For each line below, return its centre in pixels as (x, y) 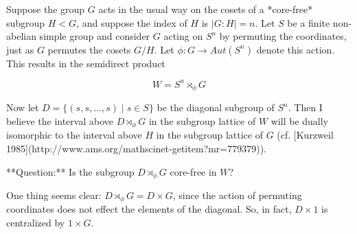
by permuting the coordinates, (283, 36)
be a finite (309, 22)
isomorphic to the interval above (74, 135)
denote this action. (296, 49)
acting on (183, 36)
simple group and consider (95, 36)
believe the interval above (60, 120)
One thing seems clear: (54, 195)
